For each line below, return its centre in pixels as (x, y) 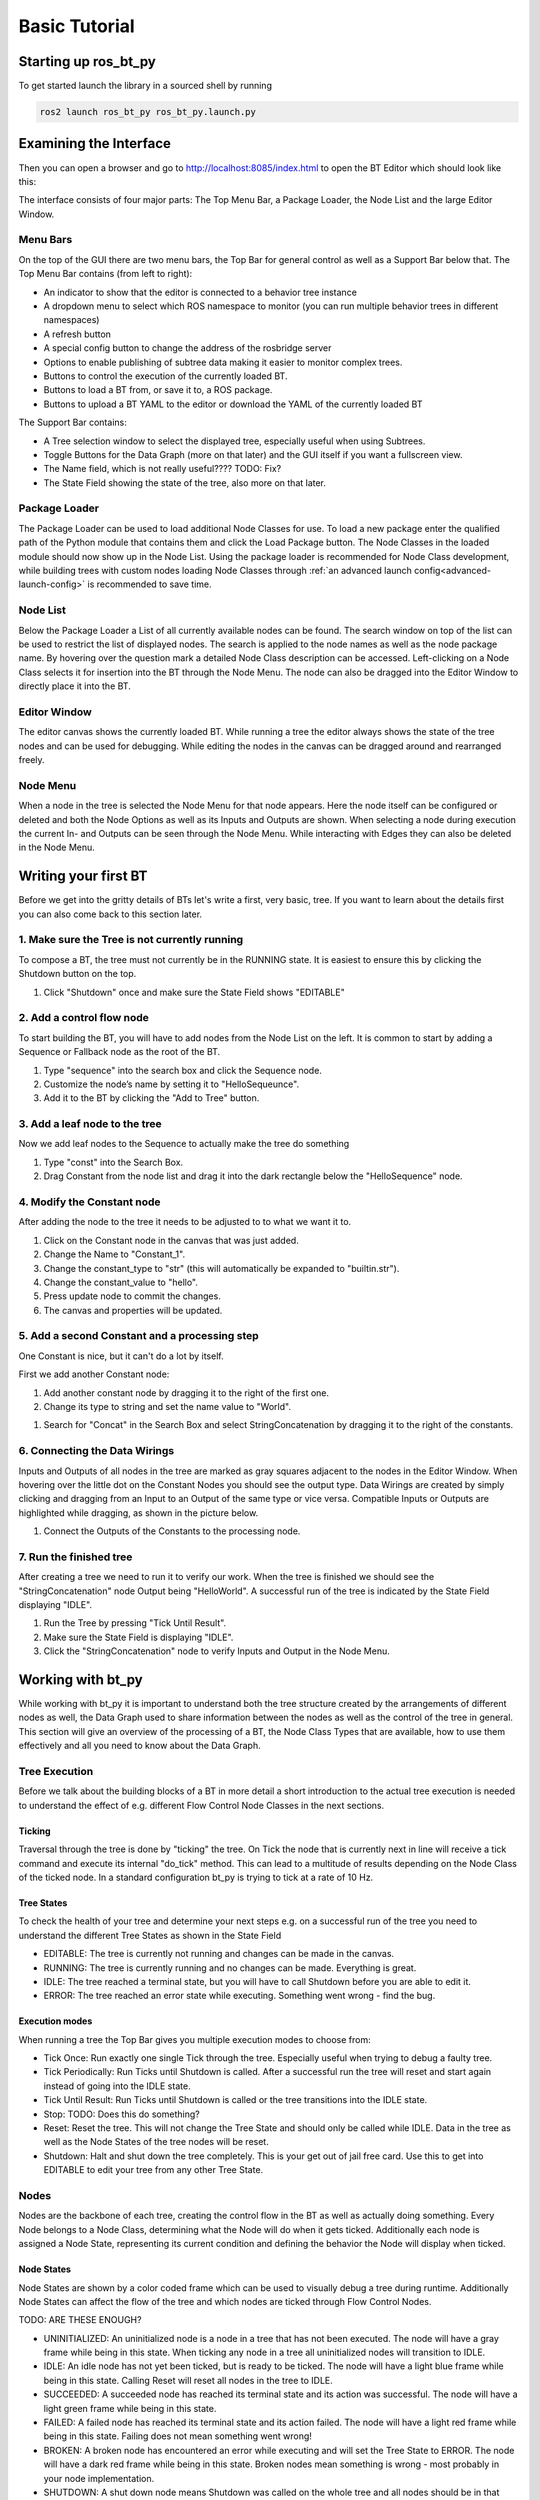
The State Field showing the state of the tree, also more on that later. (185, 482)
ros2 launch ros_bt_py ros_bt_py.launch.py (148, 112)
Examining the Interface (95, 143)
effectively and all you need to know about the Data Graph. (139, 1746)
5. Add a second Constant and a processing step (138, 1336)
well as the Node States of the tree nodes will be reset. (156, 2142)
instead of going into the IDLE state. (117, 2086)
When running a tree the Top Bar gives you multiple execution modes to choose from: (195, 2039)
